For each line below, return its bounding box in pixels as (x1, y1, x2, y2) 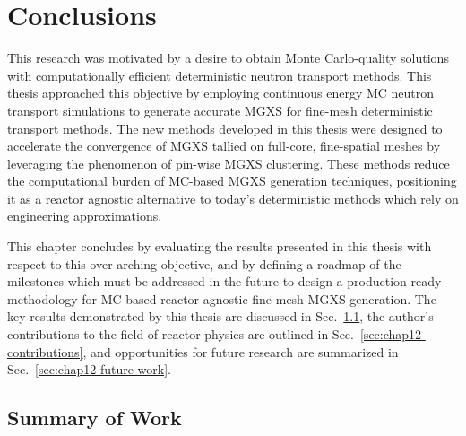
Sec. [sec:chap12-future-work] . (7, 360, 171, 379)
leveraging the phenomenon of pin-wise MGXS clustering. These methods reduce (7, 153, 450, 172)
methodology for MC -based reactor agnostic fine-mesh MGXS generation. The (7, 289, 436, 308)
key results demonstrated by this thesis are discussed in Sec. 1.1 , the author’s (7, 307, 434, 326)
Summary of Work (7, 404, 182, 432)
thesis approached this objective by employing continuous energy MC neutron (7, 83, 435, 102)
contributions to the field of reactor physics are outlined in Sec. (7, 325, 354, 344)
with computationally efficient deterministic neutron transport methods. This (7, 65, 432, 84)
